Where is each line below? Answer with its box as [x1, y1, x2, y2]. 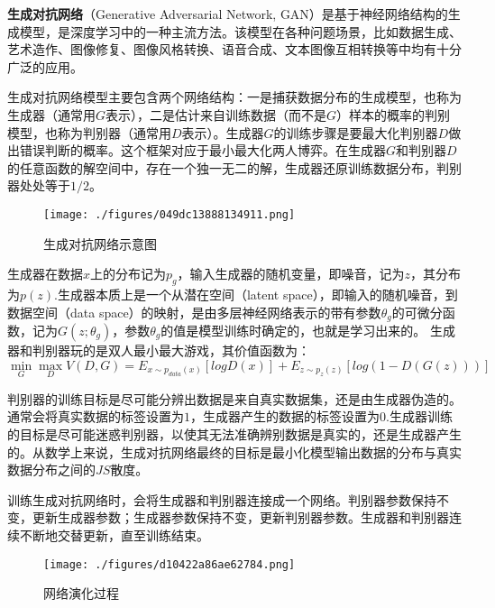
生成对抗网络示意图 [43, 234, 157, 253]
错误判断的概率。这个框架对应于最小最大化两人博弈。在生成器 [19, 141, 386, 160]
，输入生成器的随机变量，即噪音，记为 [177, 264, 405, 283]
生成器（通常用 [7, 105, 96, 124]
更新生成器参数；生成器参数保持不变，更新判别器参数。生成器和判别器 [32, 508, 449, 527]
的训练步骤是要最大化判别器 [273, 123, 438, 142]
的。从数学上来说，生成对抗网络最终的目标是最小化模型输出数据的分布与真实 [7, 442, 462, 461]
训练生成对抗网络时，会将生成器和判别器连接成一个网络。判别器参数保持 [7, 490, 436, 509]
